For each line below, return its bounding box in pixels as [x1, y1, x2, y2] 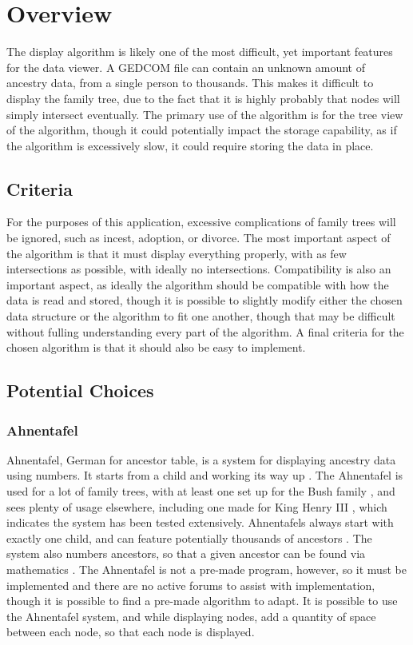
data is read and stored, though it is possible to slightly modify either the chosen [6, 292, 403, 309]
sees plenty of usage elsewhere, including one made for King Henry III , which [6, 498, 387, 515]
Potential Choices [6, 378, 154, 403]
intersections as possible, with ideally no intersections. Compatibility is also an [6, 261, 391, 277]
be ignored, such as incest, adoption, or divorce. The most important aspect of [6, 229, 391, 246]
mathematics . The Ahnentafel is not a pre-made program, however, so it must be [6, 560, 407, 577]
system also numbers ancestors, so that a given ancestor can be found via [6, 545, 366, 562]
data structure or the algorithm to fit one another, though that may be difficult [6, 308, 395, 324]
